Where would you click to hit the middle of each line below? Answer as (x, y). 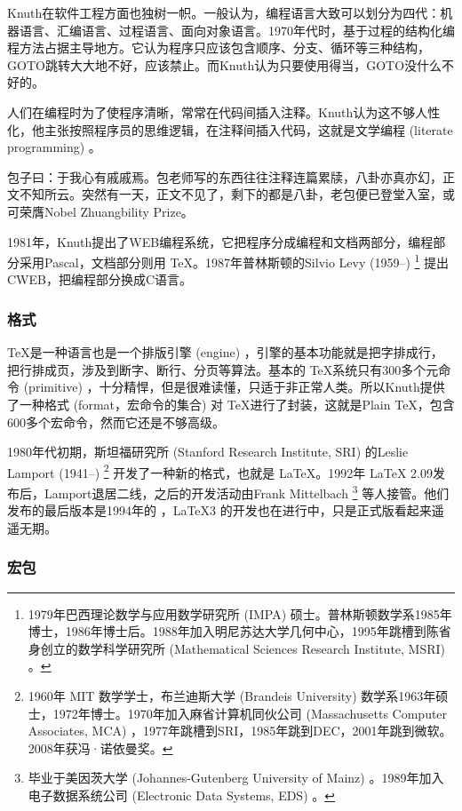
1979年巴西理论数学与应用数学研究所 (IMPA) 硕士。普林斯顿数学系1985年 (240, 613)
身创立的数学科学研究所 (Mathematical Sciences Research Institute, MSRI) (237, 648)
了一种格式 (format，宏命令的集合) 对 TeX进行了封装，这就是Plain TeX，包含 (231, 404)
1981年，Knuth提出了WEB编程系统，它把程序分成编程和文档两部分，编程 (220, 241)
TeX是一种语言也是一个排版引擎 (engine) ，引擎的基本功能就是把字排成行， (225, 352)
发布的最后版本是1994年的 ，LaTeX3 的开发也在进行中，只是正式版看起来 (219, 510)
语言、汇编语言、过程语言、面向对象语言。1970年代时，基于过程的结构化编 (237, 30)
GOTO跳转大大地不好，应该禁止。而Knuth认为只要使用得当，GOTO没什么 (225, 64)
